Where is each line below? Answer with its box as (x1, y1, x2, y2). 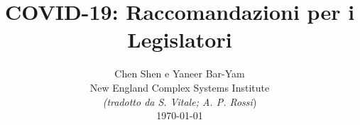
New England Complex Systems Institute (89, 80, 270, 94)
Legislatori (127, 25, 232, 54)
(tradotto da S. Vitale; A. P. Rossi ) (102, 94, 257, 109)
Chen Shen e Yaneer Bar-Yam (114, 66, 245, 81)
